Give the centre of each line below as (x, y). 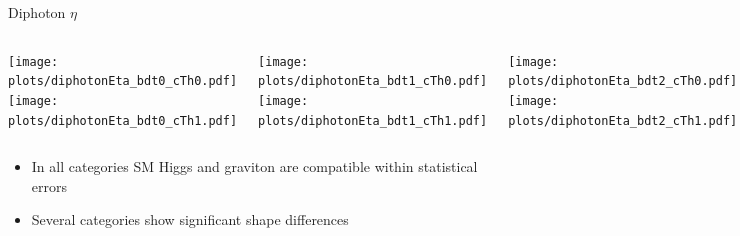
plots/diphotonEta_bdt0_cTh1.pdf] (123, 120)
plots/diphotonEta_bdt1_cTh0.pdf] (373, 81)
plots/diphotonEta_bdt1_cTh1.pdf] (373, 120)
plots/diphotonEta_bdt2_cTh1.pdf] (623, 120)
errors (49, 185)
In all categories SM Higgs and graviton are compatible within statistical (254, 166)
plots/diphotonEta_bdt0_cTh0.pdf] (123, 81)
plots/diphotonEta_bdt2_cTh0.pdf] (623, 81)
